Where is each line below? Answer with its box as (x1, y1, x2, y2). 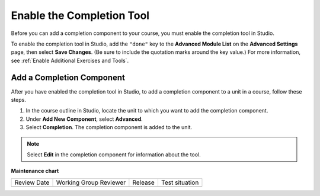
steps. (11, 97, 26, 104)
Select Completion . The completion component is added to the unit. (25, 124, 193, 131)
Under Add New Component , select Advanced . (25, 115, 143, 123)
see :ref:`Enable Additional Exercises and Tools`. (11, 57, 129, 64)
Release (132, 178, 155, 187)
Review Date (14, 178, 50, 187)
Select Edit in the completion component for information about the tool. (27, 151, 201, 158)
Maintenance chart (11, 168, 59, 175)
